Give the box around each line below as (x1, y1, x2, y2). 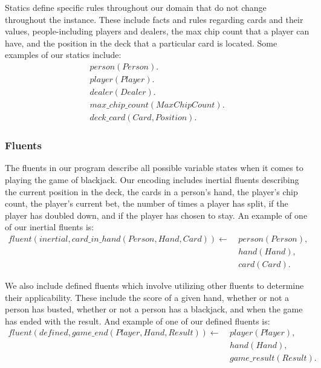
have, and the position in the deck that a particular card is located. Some (5, 36, 277, 49)
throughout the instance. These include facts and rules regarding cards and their (5, 13, 303, 25)
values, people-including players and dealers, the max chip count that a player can (5, 25, 310, 37)
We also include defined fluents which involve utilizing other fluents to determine (5, 279, 304, 291)
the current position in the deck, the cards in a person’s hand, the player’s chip (5, 185, 298, 198)
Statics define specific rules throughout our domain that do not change (5, 1, 267, 13)
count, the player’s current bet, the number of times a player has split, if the (5, 197, 288, 210)
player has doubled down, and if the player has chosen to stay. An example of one (5, 208, 308, 221)
